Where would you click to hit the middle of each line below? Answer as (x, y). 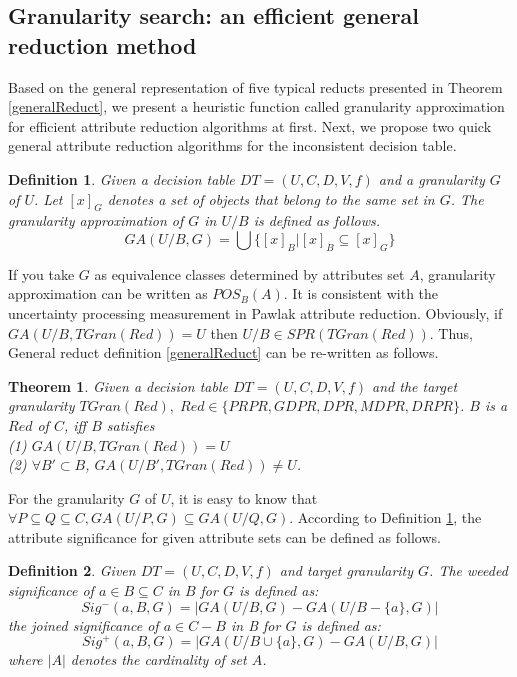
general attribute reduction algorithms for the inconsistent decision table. (232, 145)
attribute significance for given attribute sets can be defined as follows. (224, 536)
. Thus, (451, 332)
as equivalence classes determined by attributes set (249, 273)
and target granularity (346, 570)
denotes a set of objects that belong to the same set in (271, 198)
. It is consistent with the (361, 293)
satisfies (130, 424)
